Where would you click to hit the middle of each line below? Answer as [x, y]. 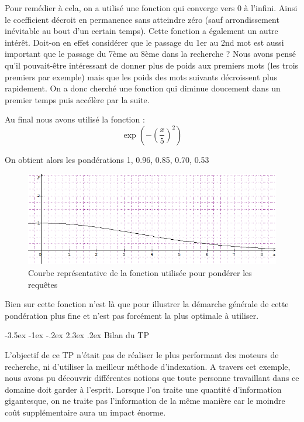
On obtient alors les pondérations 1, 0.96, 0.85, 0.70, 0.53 [107, 159]
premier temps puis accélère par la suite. [77, 99]
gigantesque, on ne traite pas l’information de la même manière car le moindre [145, 401]
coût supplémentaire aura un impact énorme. [85, 412]
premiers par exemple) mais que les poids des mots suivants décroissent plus [141, 76]
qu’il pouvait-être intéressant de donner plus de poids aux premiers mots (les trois [152, 65]
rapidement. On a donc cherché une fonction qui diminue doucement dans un [143, 88]
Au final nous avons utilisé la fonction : [75, 119]
